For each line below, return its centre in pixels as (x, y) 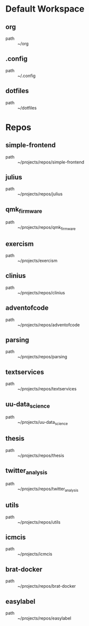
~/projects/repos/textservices (47, 389)
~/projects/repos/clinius (41, 292)
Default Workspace (45, 9)
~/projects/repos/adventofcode (49, 325)
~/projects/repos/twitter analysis (48, 489)
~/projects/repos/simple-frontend (51, 162)
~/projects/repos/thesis (41, 455)
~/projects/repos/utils (39, 522)
